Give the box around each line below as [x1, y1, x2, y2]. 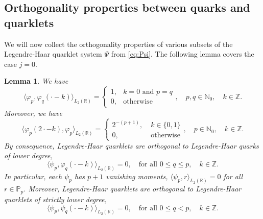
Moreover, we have [4, 107, 62, 118]
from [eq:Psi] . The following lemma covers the [111, 48, 254, 59]
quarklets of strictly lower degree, [4, 193, 107, 204]
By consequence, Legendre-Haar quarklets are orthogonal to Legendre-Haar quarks [4, 140, 259, 151]
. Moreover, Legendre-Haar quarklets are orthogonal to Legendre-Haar [23, 183, 242, 194]
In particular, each [4, 171, 62, 181]
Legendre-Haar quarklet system [4, 48, 102, 59]
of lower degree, [4, 150, 53, 161]
